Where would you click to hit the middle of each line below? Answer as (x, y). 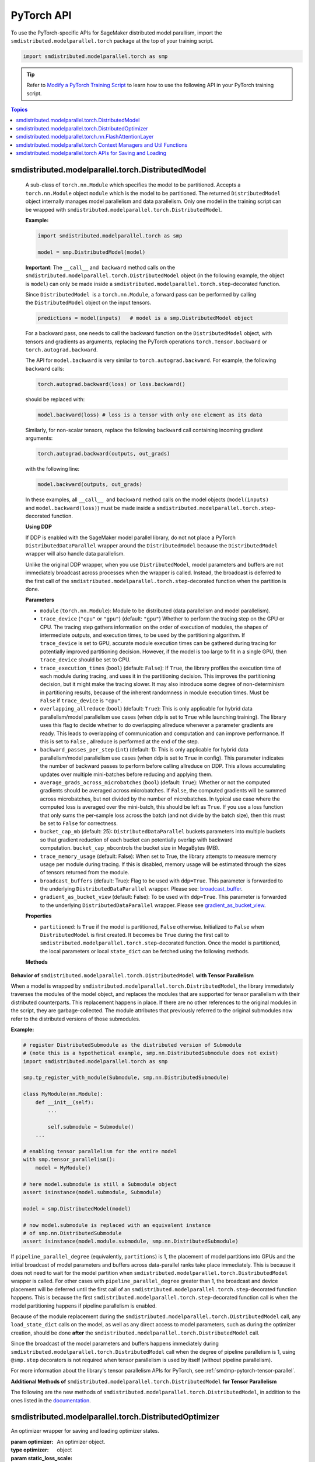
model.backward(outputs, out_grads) (90, 485)
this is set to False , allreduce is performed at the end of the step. (120, 742)
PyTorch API (41, 15)
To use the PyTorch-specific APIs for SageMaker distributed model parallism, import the (116, 33)
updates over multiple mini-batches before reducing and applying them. (126, 774)
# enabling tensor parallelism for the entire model (100, 1151)
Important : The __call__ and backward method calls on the (100, 267)
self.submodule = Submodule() (91, 1127)
